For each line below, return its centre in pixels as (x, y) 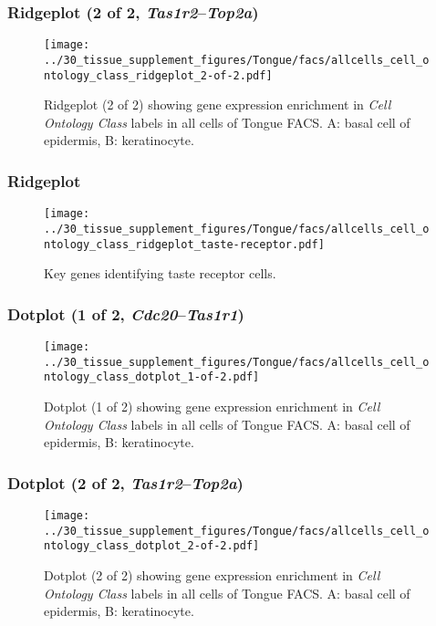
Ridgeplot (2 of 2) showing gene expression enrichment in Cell (218, 104)
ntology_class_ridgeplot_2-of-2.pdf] (158, 75)
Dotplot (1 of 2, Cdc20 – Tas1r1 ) (126, 313)
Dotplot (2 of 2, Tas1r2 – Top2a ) (125, 482)
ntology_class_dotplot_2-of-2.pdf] (152, 546)
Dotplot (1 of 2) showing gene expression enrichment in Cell (212, 406)
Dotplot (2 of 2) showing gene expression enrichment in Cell (212, 574)
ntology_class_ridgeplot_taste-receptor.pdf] (184, 244)
